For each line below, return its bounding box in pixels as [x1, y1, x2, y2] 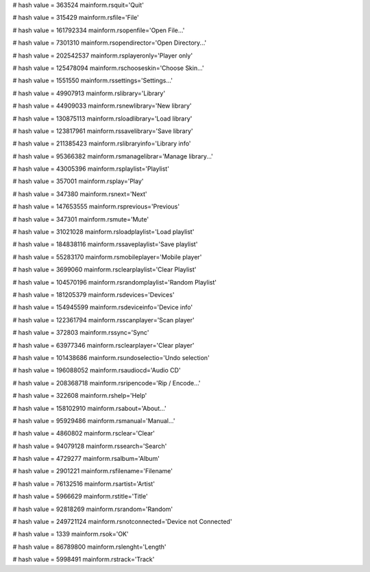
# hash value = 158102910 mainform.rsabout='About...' [12, 404, 167, 412]
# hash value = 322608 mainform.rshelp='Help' [12, 392, 147, 400]
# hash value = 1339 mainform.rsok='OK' [12, 530, 129, 538]
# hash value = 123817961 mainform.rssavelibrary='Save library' [12, 127, 193, 135]
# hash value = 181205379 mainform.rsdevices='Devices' [12, 290, 175, 298]
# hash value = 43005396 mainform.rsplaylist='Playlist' [12, 165, 169, 173]
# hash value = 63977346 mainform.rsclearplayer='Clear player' [12, 341, 195, 349]
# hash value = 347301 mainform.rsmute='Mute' [12, 215, 149, 223]
